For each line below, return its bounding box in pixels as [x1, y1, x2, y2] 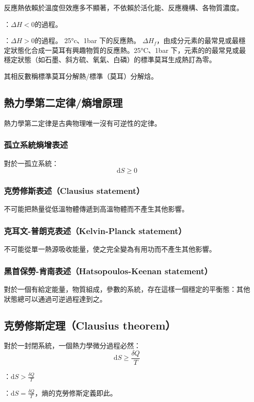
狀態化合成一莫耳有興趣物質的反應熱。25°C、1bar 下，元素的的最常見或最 [10, 45, 246, 55]
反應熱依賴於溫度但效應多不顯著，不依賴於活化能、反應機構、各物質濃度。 [4, 2, 243, 12]
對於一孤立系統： [4, 158, 59, 168]
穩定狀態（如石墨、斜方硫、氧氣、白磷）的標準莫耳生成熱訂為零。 [4, 54, 216, 65]
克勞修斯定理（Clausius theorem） [4, 317, 176, 332]
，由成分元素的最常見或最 [156, 35, 239, 46]
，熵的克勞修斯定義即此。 [35, 387, 117, 398]
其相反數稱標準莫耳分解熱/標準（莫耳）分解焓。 [4, 71, 158, 81]
